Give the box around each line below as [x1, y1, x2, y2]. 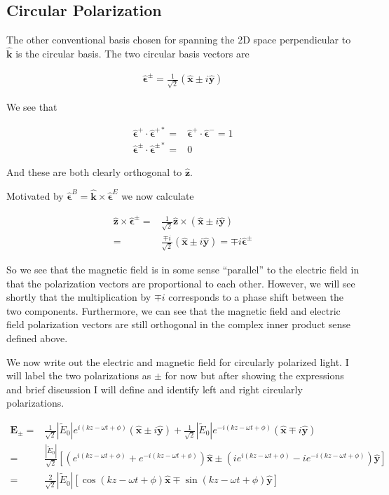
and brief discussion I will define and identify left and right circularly [6, 381, 303, 396]
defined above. [6, 331, 68, 346]
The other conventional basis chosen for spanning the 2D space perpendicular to [6, 32, 351, 47]
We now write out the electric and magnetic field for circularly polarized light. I [6, 354, 349, 369]
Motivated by [6, 188, 64, 203]
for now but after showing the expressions [165, 368, 344, 383]
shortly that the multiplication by [6, 290, 151, 304]
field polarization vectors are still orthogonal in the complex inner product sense [6, 317, 350, 332]
